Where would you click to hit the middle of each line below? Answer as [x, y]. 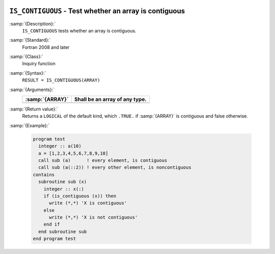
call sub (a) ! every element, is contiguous [103, 160]
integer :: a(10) [60, 146]
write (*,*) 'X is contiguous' [88, 203]
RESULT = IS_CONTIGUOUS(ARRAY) [61, 80]
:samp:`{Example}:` [30, 125]
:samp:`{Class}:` [26, 57]
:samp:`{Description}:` [33, 23]
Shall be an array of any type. [111, 99]
